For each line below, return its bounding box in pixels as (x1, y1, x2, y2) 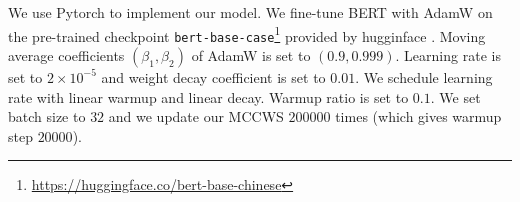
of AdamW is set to (191, 44, 311, 65)
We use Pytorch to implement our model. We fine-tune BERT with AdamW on (8, 2, 493, 22)
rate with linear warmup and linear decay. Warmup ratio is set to (8, 86, 409, 107)
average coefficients (8, 44, 125, 65)
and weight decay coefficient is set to (101, 66, 326, 87)
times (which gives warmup (335, 106, 502, 127)
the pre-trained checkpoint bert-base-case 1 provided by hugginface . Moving (8, 22, 486, 46)
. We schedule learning (355, 66, 493, 87)
